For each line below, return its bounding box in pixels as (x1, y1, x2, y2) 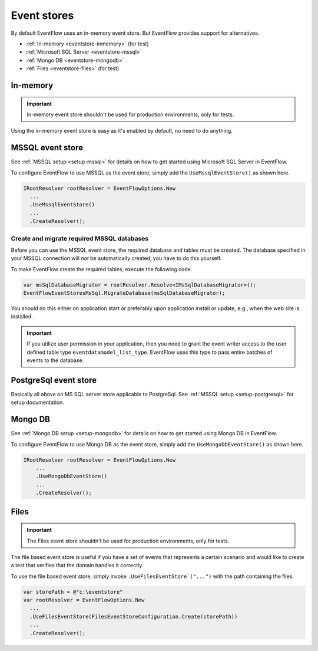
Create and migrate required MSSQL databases (11, 234, 149, 242)
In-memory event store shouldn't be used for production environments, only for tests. (26, 111, 234, 118)
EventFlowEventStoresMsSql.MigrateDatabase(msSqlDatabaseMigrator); (23, 290, 226, 297)
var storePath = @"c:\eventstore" (23, 588, 123, 595)
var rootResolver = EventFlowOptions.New (23, 597, 145, 604)
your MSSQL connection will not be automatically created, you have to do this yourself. (11, 255, 222, 262)
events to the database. (26, 357, 84, 364)
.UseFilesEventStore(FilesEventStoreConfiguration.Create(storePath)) (29, 613, 238, 620)
